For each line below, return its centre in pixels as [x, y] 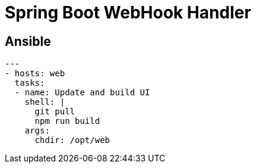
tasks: [30, 83]
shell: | [45, 102]
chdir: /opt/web [72, 140]
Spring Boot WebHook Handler [128, 13]
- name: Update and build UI [82, 93]
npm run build [67, 121]
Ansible [28, 41]
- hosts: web [35, 74]
